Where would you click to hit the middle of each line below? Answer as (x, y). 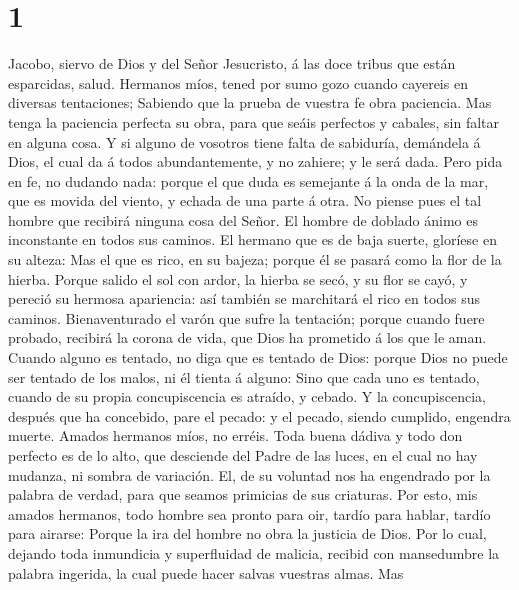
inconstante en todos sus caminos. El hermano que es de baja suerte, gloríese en (252, 239)
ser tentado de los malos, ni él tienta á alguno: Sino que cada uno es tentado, (244, 376)
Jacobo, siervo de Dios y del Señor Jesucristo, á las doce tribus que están (232, 63)
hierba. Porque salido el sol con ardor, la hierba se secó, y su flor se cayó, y (238, 278)
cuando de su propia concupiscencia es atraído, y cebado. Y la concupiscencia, (247, 396)
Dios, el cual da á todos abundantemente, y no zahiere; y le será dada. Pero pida (255, 161)
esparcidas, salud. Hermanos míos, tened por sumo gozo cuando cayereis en (238, 82)
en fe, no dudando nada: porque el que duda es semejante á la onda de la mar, (248, 180)
